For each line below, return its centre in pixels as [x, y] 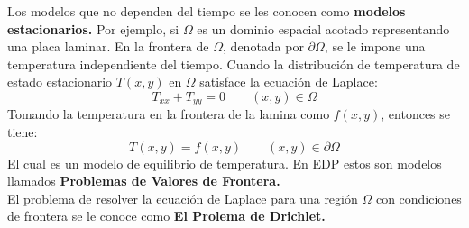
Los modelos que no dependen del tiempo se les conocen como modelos [207, 11]
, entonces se [416, 114]
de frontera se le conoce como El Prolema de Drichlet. [166, 216]
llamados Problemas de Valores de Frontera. [144, 181]
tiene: [23, 132]
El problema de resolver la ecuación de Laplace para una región [183, 198]
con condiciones [418, 198]
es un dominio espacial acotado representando [323, 28]
